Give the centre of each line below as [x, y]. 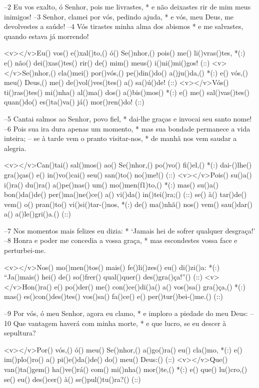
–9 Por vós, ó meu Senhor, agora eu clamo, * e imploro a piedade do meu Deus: [126, 313]
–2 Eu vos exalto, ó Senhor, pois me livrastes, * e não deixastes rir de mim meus [127, 6]
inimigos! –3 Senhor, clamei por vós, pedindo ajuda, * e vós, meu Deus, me [119, 16]
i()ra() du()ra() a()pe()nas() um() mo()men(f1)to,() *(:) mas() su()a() [111, 184]
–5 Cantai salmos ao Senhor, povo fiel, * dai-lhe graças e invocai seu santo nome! [128, 118]
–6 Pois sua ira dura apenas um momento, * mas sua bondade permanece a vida [127, 128]
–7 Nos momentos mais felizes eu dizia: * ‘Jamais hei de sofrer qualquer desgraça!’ [130, 230]
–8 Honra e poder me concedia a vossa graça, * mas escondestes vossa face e [121, 240]
